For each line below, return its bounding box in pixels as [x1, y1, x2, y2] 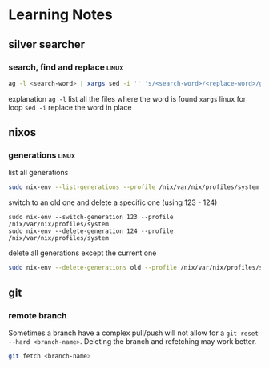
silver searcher [8, 38, 86, 51]
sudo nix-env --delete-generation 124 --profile [8, 227, 174, 235]
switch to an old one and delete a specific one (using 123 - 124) [8, 198, 218, 207]
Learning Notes [8, 6, 114, 24]
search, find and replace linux [8, 62, 124, 73]
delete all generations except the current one [8, 248, 157, 258]
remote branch [8, 310, 67, 321]
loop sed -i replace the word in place [8, 102, 132, 112]
